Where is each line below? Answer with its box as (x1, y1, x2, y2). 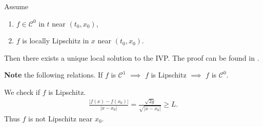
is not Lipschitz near (28, 113, 93, 123)
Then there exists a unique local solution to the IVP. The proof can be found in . (4, 52, 259, 63)
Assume (4, 1, 29, 11)
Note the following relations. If (4, 69, 103, 80)
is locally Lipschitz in (22, 35, 89, 46)
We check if (4, 86, 40, 97)
